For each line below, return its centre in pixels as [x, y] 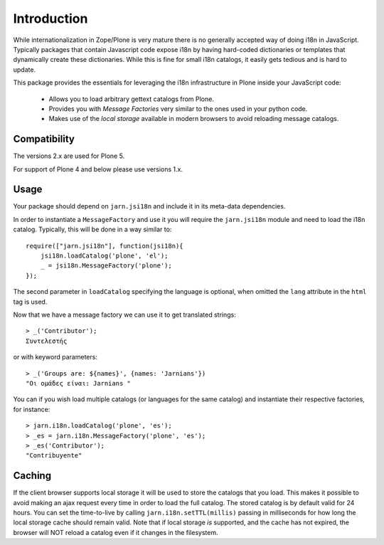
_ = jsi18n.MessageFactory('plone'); [106, 266]
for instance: [32, 409]
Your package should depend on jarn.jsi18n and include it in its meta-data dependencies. [149, 206]
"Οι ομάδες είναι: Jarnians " [79, 383]
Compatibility [44, 139]
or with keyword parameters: [55, 357]
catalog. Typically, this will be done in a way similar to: [92, 229]
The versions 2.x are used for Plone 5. [69, 156]
